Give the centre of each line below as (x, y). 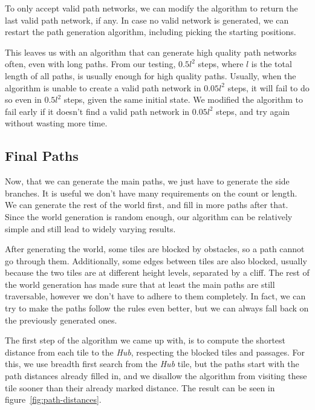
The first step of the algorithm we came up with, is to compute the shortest (145, 340)
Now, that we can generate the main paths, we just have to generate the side (147, 181)
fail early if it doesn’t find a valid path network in (97, 111)
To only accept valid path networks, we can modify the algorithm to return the (151, 8)
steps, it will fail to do (268, 87)
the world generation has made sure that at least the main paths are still (140, 284)
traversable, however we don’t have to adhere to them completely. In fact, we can (155, 296)
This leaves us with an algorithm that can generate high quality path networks (151, 52)
